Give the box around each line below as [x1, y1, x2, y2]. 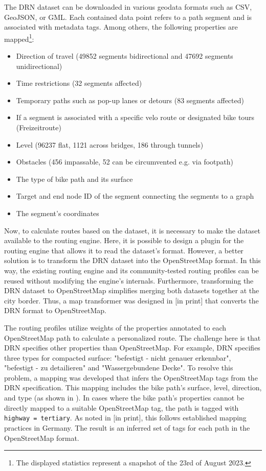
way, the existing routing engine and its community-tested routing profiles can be [4, 265, 259, 275]
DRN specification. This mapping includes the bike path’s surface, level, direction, [4, 382, 262, 393]
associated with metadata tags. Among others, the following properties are [4, 21, 238, 32]
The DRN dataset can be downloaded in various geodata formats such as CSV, [4, 2, 252, 12]
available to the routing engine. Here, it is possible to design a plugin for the [4, 235, 244, 246]
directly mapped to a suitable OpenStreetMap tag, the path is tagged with [4, 402, 239, 413]
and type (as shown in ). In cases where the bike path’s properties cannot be [4, 392, 245, 403]
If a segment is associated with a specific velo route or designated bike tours [16, 112, 255, 123]
